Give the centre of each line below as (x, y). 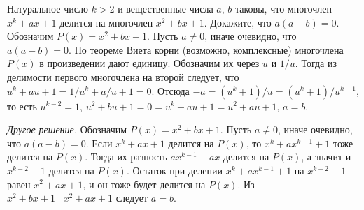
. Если (99, 143)
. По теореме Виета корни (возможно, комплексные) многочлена (206, 49)
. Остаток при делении (175, 170)
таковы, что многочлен (283, 8)
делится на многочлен (106, 22)
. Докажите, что (238, 22)
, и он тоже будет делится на (144, 184)
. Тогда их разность (126, 157)
